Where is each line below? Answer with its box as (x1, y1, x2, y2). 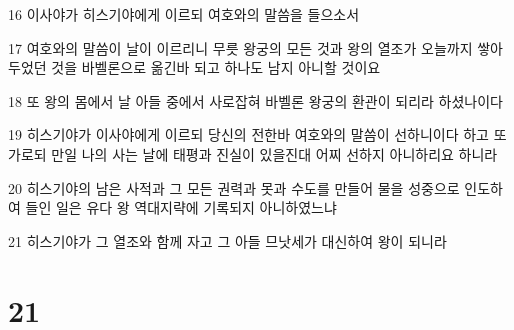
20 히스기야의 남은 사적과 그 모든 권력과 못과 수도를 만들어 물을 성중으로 (8, 177, 460, 198)
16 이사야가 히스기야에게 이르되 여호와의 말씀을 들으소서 (8, 4, 360, 24)
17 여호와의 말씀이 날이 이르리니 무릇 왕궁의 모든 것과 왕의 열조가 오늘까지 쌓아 (8, 37, 503, 58)
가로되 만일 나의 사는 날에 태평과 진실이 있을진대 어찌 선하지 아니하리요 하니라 (8, 143, 498, 164)
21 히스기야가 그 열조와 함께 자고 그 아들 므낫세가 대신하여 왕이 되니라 (8, 230, 447, 251)
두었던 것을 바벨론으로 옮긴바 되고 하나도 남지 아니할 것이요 (8, 57, 381, 78)
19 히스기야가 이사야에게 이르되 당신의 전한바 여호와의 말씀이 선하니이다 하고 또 (8, 124, 507, 145)
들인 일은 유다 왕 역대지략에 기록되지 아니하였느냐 (25, 197, 337, 218)
